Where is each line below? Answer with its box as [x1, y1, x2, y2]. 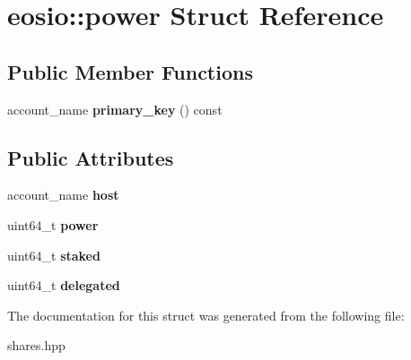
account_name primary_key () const [7, 99, 223, 118]
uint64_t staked [7, 245, 101, 264]
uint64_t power [7, 215, 99, 234]
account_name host [7, 185, 119, 204]
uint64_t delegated [7, 276, 120, 295]
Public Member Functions [7, 57, 253, 85]
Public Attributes [7, 143, 174, 171]
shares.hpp [7, 336, 66, 355]
